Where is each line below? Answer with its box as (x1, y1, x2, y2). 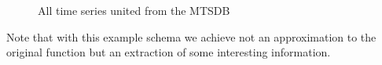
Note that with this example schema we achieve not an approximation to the (6, 28, 376, 45)
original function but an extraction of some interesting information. (6, 44, 331, 60)
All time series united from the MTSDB (38, 2, 230, 18)
